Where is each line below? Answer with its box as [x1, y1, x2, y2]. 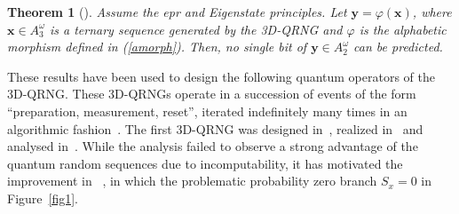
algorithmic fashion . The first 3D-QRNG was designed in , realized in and [7, 119, 423, 138]
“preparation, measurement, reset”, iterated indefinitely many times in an [7, 101, 408, 120]
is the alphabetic [359, 20, 447, 38]
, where [412, 3, 452, 20]
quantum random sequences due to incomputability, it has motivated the [7, 154, 403, 172]
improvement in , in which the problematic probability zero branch [7, 171, 377, 190]
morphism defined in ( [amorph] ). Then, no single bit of [7, 37, 307, 56]
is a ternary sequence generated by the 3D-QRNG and [49, 20, 343, 38]
